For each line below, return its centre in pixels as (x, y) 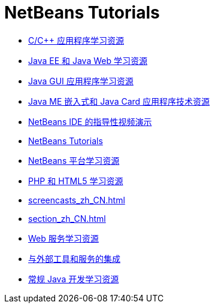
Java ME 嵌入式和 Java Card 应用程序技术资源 (119, 101)
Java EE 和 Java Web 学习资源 (88, 60)
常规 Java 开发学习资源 (74, 279)
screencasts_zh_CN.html (77, 200)
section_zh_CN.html (67, 218)
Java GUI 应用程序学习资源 (81, 81)
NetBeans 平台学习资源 (74, 160)
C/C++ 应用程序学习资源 (76, 40)
